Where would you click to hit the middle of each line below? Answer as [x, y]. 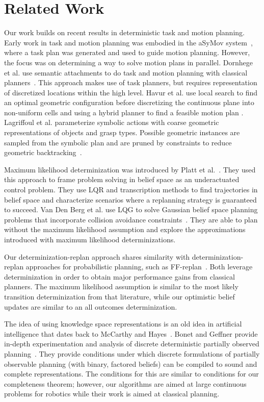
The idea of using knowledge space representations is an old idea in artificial [123, 324]
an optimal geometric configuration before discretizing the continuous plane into [129, 102]
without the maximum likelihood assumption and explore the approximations [125, 229]
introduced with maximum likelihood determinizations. [90, 239]
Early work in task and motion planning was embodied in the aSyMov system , [128, 42]
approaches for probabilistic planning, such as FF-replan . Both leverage [139, 267]
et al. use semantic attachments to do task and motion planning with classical [126, 72]
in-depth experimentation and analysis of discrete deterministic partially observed [132, 344]
